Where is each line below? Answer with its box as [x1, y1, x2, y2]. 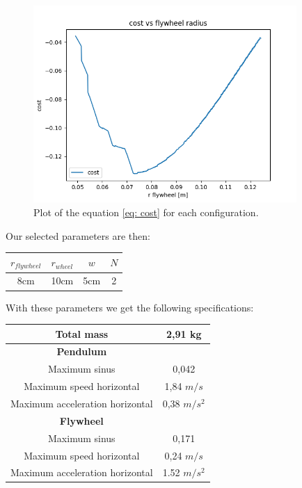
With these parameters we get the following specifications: [6, 300, 254, 314]
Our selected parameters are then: [6, 228, 150, 243]
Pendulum [56, 344, 107, 359]
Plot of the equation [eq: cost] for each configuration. [33, 205, 259, 220]
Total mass [55, 326, 109, 341]
